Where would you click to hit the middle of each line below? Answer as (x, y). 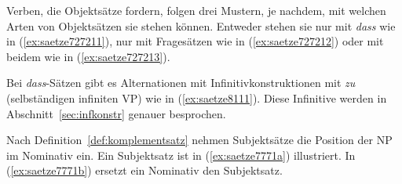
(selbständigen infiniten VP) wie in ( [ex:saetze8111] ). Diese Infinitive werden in (197, 97)
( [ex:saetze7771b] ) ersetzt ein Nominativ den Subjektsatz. (144, 170)
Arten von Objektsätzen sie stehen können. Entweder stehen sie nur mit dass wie (201, 25)
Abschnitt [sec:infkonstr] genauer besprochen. (116, 113)
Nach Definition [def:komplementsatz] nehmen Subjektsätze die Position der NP (199, 140)
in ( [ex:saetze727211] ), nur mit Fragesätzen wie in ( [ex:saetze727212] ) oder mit (195, 41)
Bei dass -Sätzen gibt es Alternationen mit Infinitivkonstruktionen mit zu (181, 83)
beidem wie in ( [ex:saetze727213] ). (88, 56)
